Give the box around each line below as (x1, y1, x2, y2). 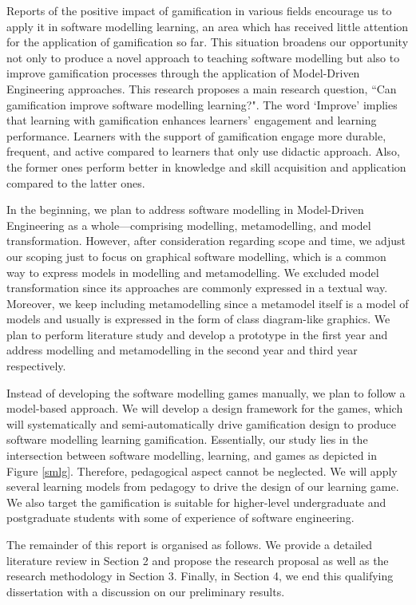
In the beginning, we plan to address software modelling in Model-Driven (6, 201, 364, 218)
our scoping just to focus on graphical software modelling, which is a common (6, 247, 386, 264)
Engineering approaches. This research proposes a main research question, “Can (6, 80, 397, 97)
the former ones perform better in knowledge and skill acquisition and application (6, 158, 406, 175)
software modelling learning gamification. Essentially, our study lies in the (6, 431, 368, 448)
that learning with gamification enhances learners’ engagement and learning (6, 112, 377, 129)
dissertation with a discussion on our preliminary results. (6, 583, 285, 599)
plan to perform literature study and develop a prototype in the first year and (6, 326, 388, 342)
